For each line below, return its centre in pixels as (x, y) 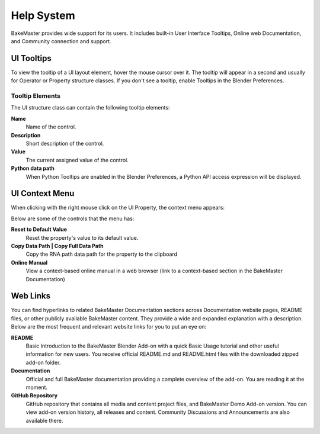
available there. (44, 420)
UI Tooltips (31, 58)
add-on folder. (43, 362)
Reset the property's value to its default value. (82, 237)
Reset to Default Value (39, 229)
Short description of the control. (65, 143)
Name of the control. (51, 127)
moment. (36, 387)
